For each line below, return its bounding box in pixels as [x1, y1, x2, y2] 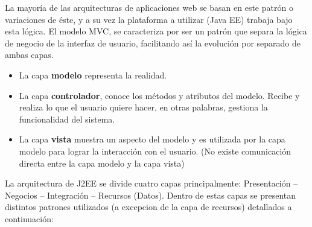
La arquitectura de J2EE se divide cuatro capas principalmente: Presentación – [5, 177, 298, 190]
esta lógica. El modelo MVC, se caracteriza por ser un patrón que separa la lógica [5, 25, 307, 37]
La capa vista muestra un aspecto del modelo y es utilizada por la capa [19, 133, 285, 145]
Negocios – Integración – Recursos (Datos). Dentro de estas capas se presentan [5, 188, 296, 201]
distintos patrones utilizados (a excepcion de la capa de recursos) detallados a [5, 200, 292, 213]
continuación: [5, 212, 54, 225]
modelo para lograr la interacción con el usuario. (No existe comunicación [19, 144, 291, 157]
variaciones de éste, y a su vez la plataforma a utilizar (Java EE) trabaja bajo [5, 13, 293, 25]
